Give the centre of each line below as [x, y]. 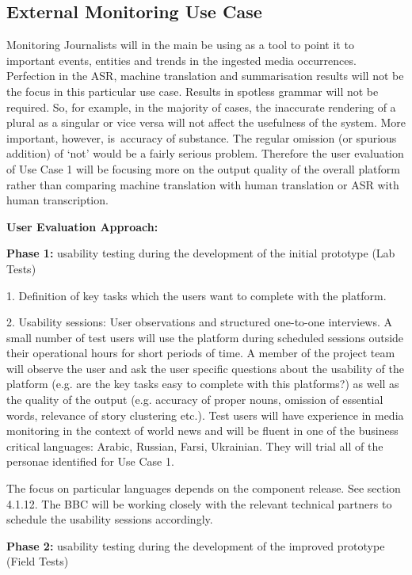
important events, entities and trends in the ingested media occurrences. [181, 60]
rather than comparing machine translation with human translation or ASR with [203, 184]
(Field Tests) [38, 561]
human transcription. [57, 200]
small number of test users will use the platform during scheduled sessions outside [205, 337]
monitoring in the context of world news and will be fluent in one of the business [202, 430]
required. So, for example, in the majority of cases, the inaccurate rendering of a [201, 107]
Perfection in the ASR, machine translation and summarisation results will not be [205, 76]
